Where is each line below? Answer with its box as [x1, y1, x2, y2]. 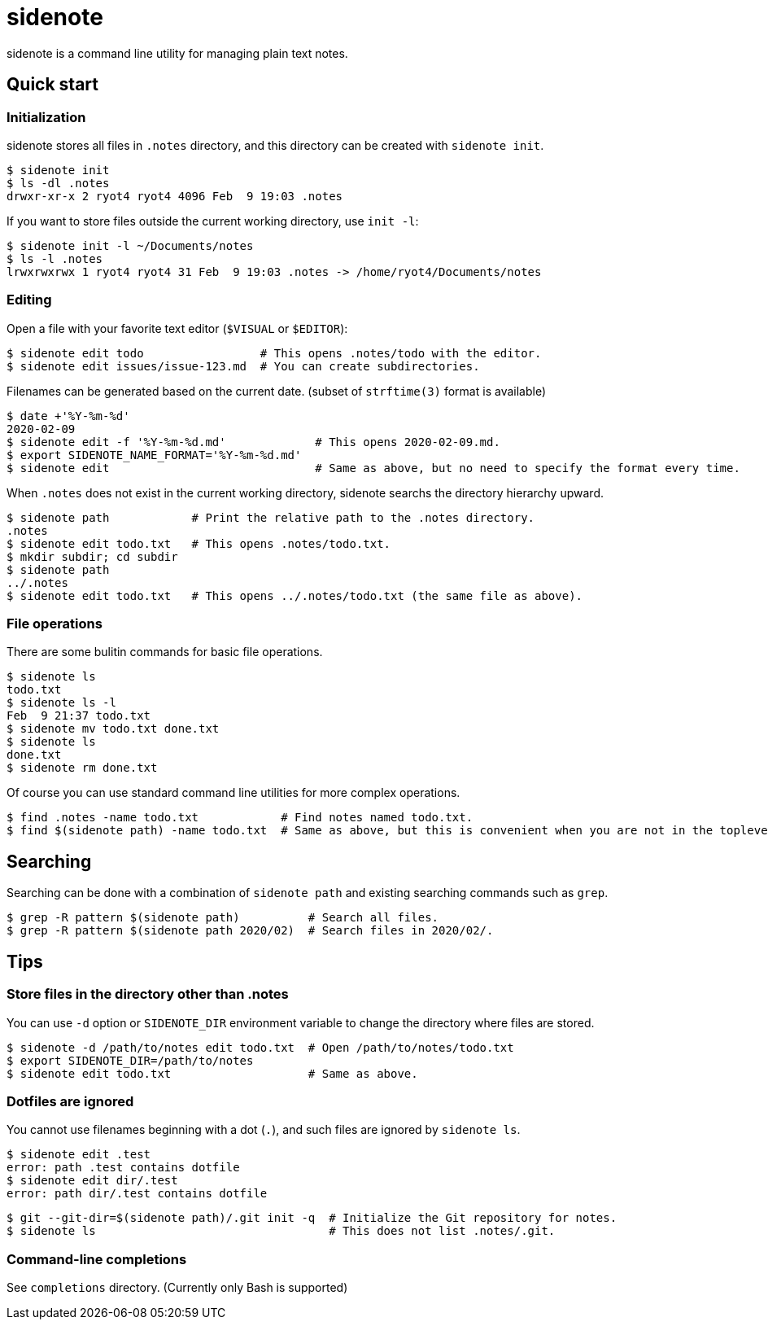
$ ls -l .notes [7, 252, 103, 265]
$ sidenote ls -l [7, 696, 116, 710]
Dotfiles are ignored [7, 1092, 134, 1109]
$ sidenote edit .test [7, 1148, 151, 1162]
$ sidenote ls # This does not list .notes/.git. [7, 1224, 556, 1238]
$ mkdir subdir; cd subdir [7, 549, 178, 563]
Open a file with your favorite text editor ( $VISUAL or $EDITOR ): [7, 321, 348, 335]
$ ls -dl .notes [7, 176, 110, 190]
